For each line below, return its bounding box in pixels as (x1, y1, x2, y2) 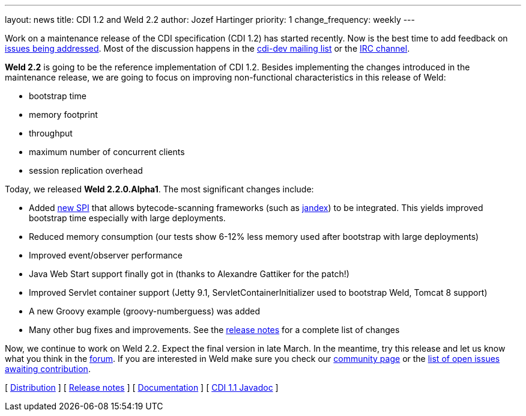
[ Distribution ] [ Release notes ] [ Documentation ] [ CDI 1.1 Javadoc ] (5, 382, 279, 393)
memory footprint (29, 109, 98, 120)
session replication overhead (29, 165, 143, 176)
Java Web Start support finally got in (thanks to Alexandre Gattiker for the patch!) (29, 269, 349, 279)
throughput (29, 128, 73, 138)
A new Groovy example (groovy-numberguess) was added (29, 306, 261, 316)
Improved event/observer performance (29, 250, 183, 260)
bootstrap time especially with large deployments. (29, 213, 226, 223)
